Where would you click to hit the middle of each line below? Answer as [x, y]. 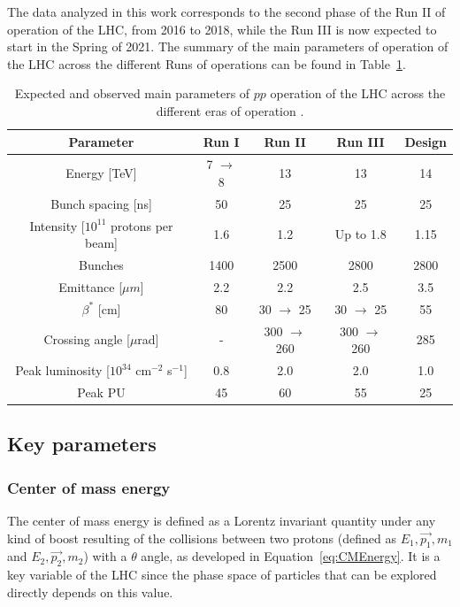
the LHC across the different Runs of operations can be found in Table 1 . [207, 63]
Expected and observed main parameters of [132, 93]
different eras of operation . [230, 110]
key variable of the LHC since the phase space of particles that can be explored [222, 575]
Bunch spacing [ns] [101, 203]
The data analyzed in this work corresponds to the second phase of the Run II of [226, 12]
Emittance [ [91, 286]
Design [425, 141]
